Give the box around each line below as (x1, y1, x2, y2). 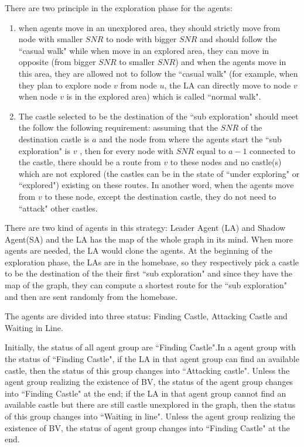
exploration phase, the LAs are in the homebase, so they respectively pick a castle (5, 255, 299, 268)
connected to (250, 144, 295, 156)
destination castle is (18, 132, 90, 145)
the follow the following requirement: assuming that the (18, 121, 218, 134)
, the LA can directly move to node (164, 79, 291, 91)
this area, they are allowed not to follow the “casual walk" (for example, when (18, 67, 298, 79)
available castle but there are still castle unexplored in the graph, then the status (5, 398, 296, 411)
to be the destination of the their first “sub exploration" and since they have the (5, 267, 293, 279)
